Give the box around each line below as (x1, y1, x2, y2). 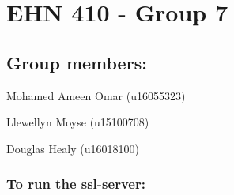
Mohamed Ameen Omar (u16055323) (6, 87, 186, 103)
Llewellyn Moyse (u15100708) (6, 114, 149, 130)
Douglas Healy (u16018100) (6, 140, 139, 156)
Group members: (6, 50, 147, 74)
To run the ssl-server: (6, 174, 145, 193)
